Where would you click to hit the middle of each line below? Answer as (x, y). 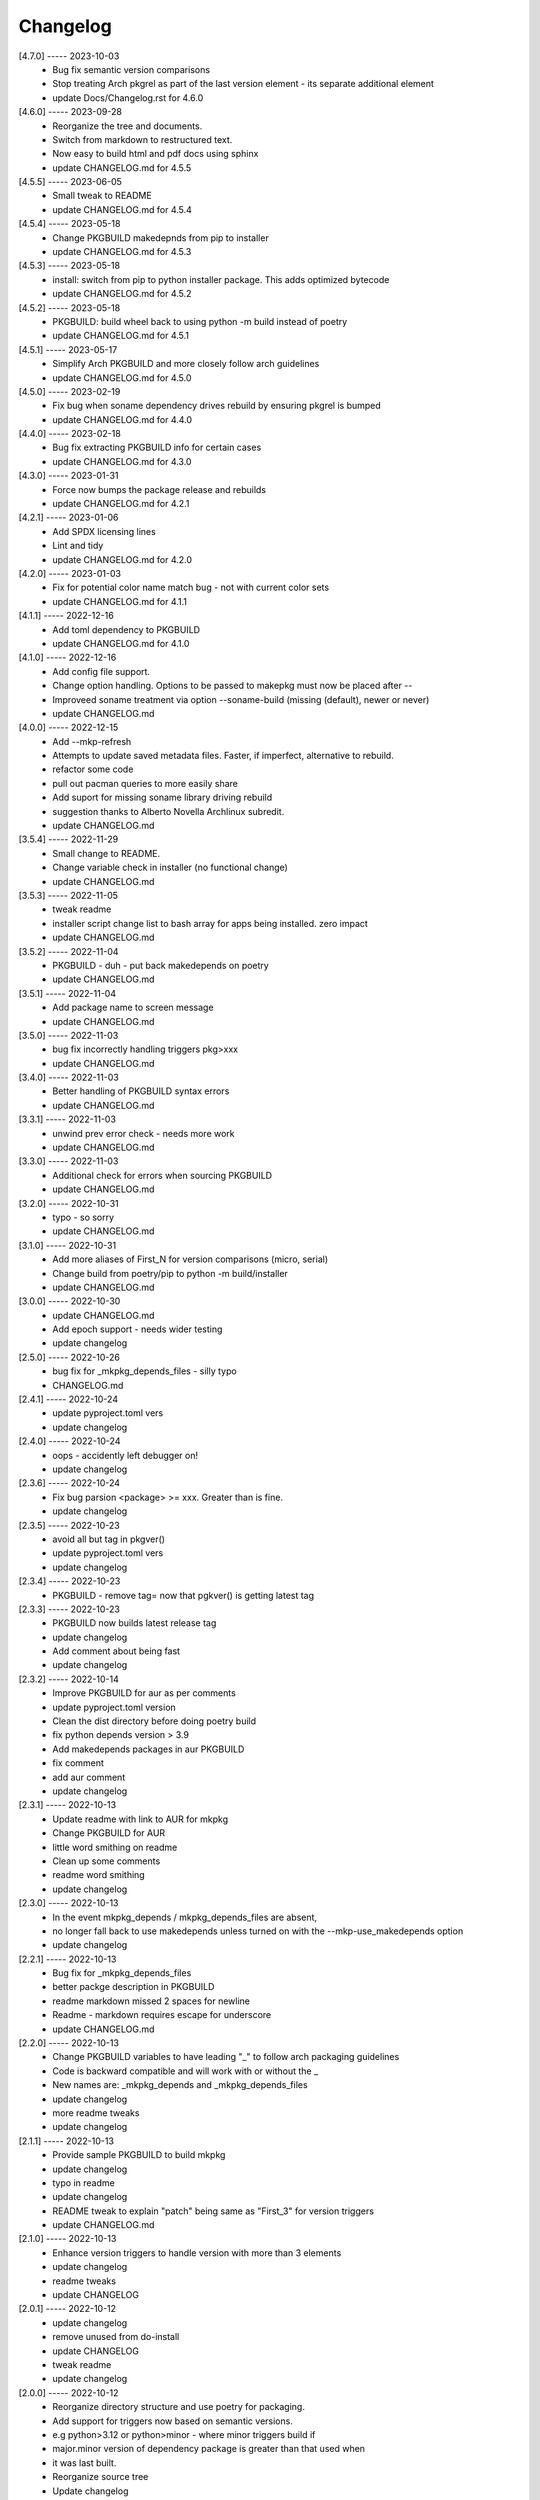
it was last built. (84, 2462)
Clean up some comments (106, 1861)
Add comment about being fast (116, 1651)
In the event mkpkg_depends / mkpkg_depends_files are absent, (185, 1917)
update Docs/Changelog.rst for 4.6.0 (128, 97)
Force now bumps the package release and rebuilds (159, 489)
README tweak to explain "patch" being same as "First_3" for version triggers (213, 2211)
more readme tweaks (96, 2112)
